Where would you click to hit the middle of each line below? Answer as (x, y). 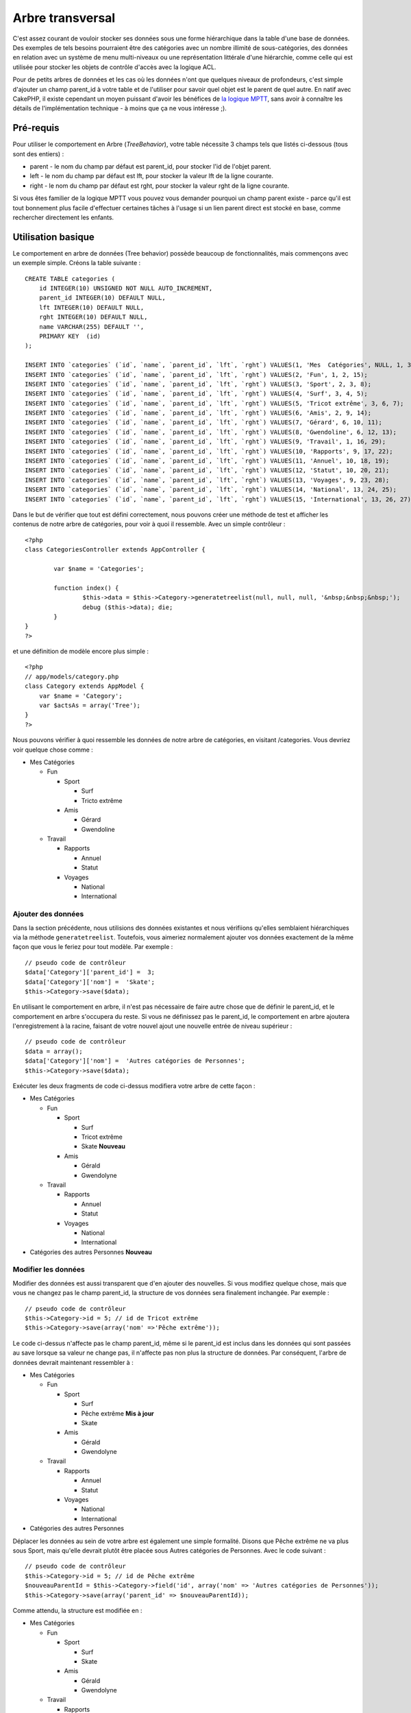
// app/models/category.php (72, 676)
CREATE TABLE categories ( (70, 279)
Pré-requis (36, 128)
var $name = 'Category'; (80, 696)
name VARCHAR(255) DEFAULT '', (91, 326)
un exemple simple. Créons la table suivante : (77, 263)
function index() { (86, 588)
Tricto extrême (102, 800)
